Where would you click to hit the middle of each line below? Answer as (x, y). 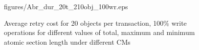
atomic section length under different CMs (67, 42)
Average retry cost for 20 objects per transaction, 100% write (95, 23)
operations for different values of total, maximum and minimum (99, 32)
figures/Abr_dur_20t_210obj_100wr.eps (66, 6)
